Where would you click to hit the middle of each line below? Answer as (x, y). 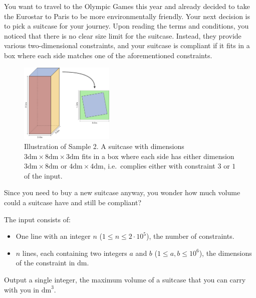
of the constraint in (45, 263)
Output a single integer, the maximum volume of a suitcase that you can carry (125, 279)
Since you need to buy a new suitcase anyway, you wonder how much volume (122, 192)
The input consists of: (37, 219)
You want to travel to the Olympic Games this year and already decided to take (127, 6)
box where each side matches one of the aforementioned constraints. (108, 55)
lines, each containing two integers (75, 253)
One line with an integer (53, 236)
